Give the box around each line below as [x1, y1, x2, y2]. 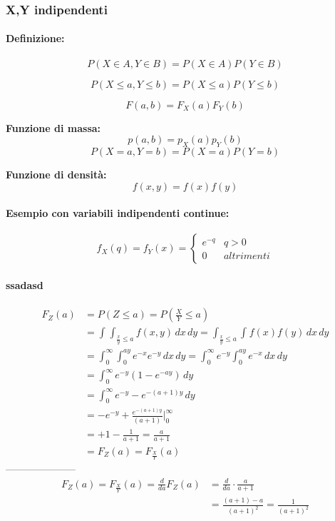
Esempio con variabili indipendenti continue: [6, 206, 230, 221]
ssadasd [6, 278, 43, 293]
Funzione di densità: [6, 167, 107, 182]
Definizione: [6, 31, 65, 46]
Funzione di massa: [6, 120, 101, 135]
